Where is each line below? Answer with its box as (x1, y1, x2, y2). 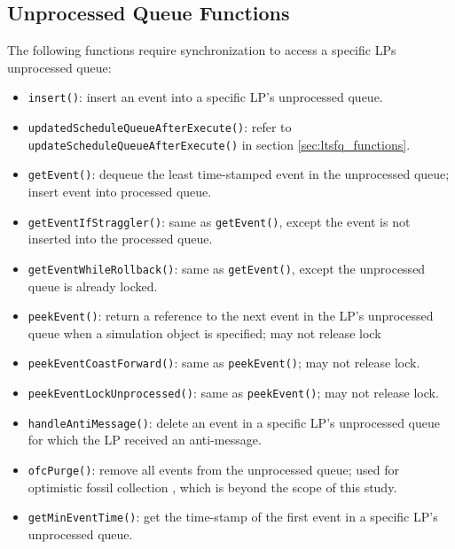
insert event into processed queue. (27, 182, 212, 201)
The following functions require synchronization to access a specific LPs (7, 41, 396, 59)
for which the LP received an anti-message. (27, 430, 262, 449)
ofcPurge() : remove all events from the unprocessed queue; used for (27, 460, 399, 478)
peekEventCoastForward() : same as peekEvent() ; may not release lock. (27, 353, 420, 372)
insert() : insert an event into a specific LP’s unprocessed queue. (27, 88, 383, 106)
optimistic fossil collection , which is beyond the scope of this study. (27, 477, 397, 496)
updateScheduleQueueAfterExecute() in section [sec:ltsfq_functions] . (27, 135, 411, 153)
